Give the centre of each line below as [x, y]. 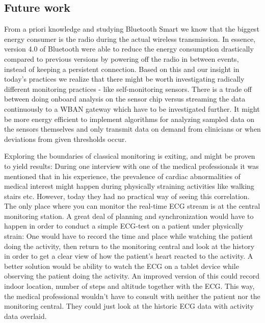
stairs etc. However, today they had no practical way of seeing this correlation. [127, 196]
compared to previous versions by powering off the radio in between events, [122, 58]
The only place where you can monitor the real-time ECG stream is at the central [132, 206]
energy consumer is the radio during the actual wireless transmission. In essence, [130, 39]
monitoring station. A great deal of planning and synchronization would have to [129, 216]
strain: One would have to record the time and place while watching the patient [129, 236]
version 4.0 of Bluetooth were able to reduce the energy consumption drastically [129, 49]
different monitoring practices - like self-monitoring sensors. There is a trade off [128, 89]
